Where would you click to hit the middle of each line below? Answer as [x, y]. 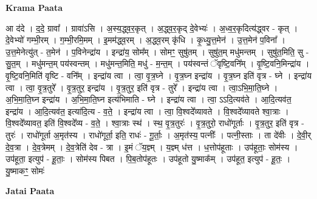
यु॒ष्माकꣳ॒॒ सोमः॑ [25, 170]
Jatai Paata [30, 191]
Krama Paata [34, 7]
